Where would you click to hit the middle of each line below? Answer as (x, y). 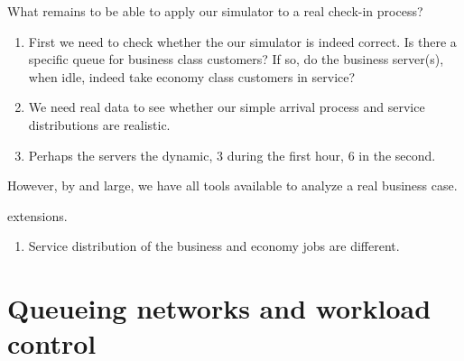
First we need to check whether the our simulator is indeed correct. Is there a (242, 41)
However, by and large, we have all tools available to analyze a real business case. (232, 185)
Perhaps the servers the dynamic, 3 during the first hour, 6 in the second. (232, 155)
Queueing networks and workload (219, 308)
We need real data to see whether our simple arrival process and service (227, 107)
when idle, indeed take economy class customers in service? (192, 76)
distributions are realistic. (99, 124)
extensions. (37, 215)
